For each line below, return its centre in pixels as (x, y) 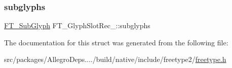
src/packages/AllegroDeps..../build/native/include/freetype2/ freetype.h (115, 59)
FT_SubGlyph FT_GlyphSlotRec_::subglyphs (77, 25)
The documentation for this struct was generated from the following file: (116, 42)
